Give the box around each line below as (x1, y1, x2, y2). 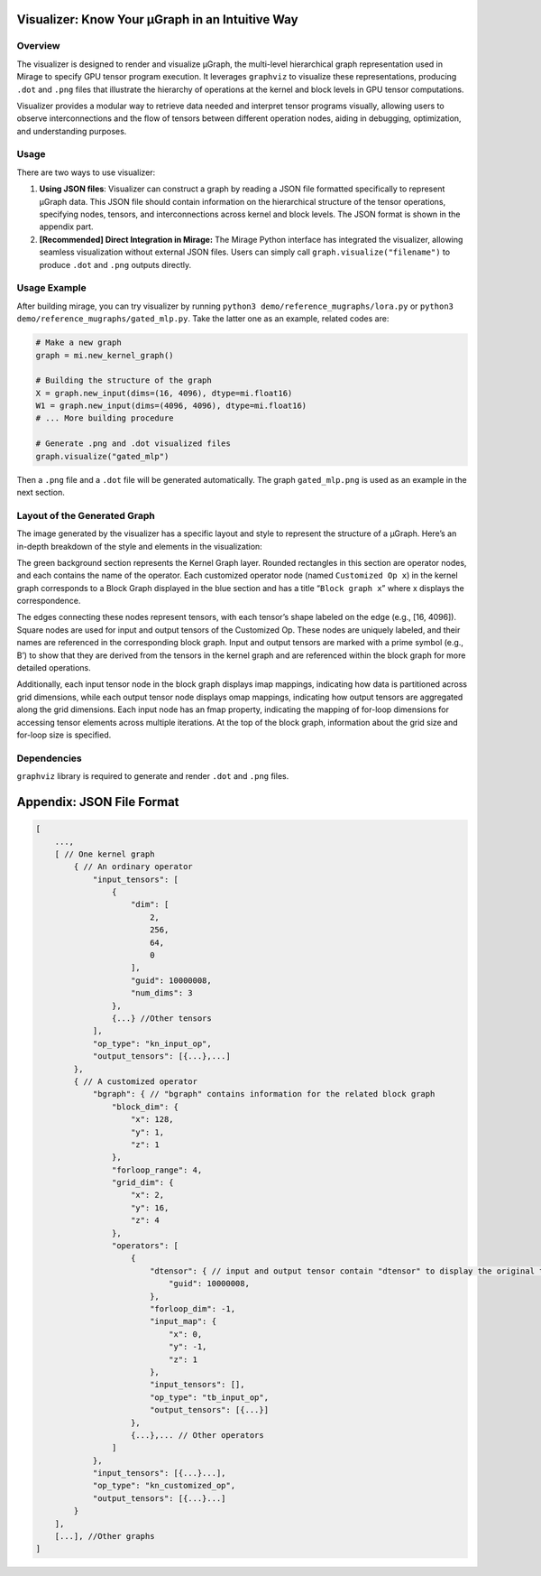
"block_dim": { (111, 1101, 179, 1112)
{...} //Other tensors (111, 1014, 212, 1024)
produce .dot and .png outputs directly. (39, 259, 192, 270)
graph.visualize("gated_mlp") (35, 451, 170, 461)
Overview (16, 40, 60, 52)
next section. (16, 487, 65, 497)
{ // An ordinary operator (73, 862, 193, 872)
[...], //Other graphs (54, 1531, 155, 1542)
